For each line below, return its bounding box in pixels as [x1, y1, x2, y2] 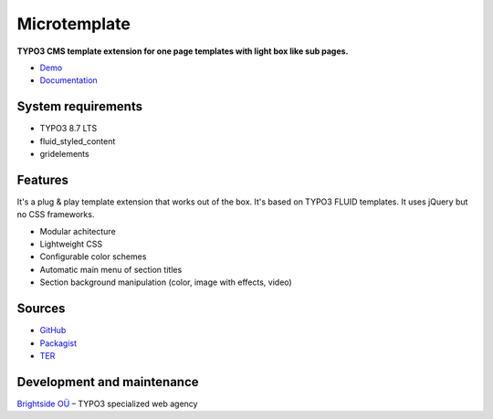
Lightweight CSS [39, 238, 103, 250]
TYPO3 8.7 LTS [39, 123, 98, 134]
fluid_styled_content [39, 135, 116, 146]
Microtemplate [16, 14, 131, 34]
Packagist [39, 338, 78, 349]
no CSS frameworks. [16, 209, 95, 220]
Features [16, 172, 68, 187]
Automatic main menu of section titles [39, 264, 183, 275]
